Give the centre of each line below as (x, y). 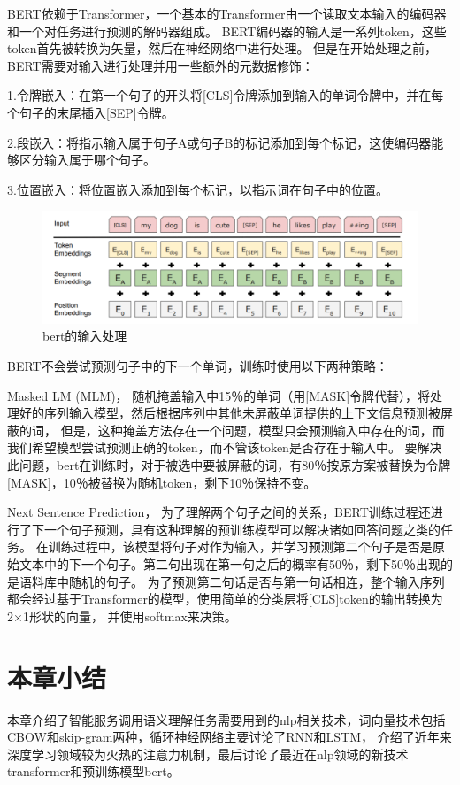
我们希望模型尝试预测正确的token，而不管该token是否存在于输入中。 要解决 (225, 447)
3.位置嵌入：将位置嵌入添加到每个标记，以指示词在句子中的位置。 (198, 189)
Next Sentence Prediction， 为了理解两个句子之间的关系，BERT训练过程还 (219, 512)
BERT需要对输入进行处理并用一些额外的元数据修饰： (161, 65)
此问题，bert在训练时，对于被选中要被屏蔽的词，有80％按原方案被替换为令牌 (229, 465)
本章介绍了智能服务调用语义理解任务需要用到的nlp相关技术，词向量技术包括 (226, 719)
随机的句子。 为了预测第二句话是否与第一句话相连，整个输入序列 (257, 581)
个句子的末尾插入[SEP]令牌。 (91, 112)
